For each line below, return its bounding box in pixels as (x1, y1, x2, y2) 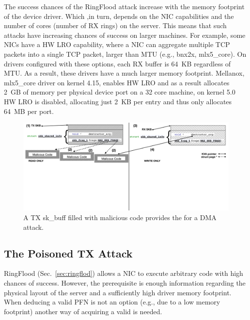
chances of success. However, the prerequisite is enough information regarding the (4, 278, 246, 288)
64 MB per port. (4, 106, 54, 116)
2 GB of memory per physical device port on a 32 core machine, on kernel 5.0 (4, 87, 235, 97)
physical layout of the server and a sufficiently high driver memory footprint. (4, 287, 232, 297)
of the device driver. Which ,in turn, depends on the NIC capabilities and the (4, 11, 234, 21)
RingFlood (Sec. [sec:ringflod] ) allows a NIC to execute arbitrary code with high (4, 268, 243, 278)
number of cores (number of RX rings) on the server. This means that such (4, 20, 227, 31)
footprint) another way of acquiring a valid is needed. (4, 306, 162, 316)
